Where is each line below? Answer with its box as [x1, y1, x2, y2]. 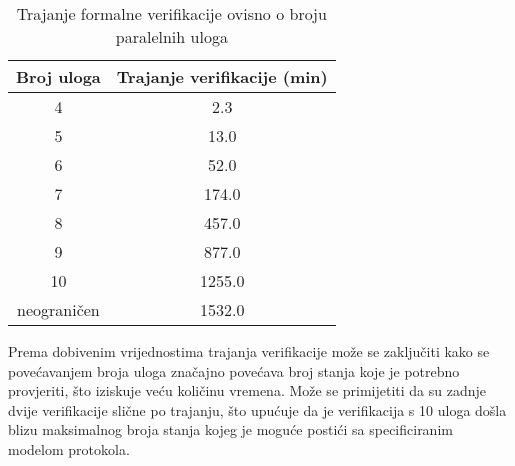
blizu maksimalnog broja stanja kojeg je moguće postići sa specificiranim [8, 419, 453, 440]
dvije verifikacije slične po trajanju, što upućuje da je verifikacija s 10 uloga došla [8, 399, 507, 420]
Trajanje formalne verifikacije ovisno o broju [16, 2, 327, 25]
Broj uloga [16, 65, 101, 88]
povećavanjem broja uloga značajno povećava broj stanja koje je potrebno [8, 360, 460, 381]
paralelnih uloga [115, 25, 228, 48]
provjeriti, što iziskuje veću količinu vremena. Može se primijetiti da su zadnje [8, 380, 487, 401]
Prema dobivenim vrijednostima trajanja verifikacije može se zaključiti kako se [8, 341, 490, 361]
